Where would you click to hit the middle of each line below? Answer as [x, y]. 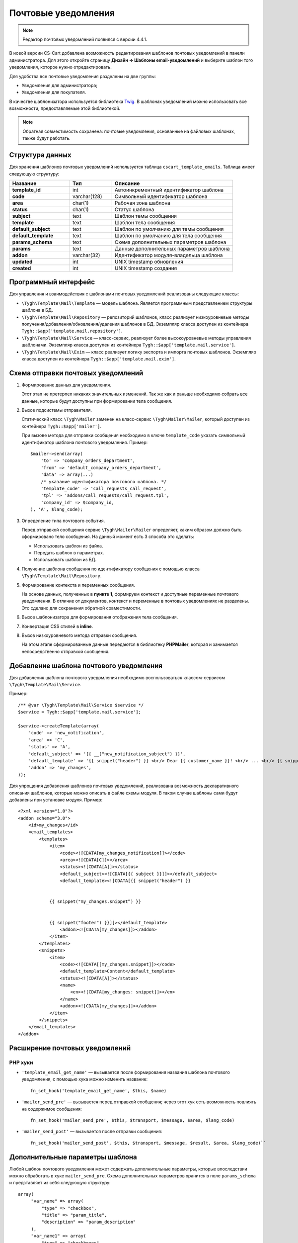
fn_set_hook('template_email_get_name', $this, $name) [99, 1091]
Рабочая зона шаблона [143, 203]
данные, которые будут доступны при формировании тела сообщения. [97, 401]
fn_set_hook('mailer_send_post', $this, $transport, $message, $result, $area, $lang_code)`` [148, 1143]
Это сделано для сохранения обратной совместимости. [81, 608]
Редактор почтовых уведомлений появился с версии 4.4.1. [85, 39]
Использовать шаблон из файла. [69, 546]
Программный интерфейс [52, 282]
